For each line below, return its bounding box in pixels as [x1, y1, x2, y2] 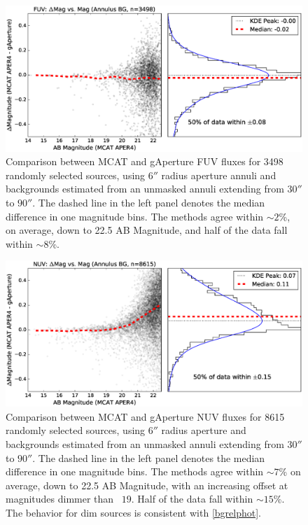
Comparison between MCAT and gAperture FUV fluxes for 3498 [6, 154, 283, 169]
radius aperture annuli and [161, 167, 276, 182]
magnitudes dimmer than [6, 491, 114, 506]
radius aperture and [161, 423, 246, 437]
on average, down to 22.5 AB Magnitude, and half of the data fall [6, 223, 288, 237]
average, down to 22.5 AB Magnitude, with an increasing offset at [6, 477, 288, 492]
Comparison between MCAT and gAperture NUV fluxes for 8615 [6, 409, 285, 423]
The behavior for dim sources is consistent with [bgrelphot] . [6, 505, 261, 519]
